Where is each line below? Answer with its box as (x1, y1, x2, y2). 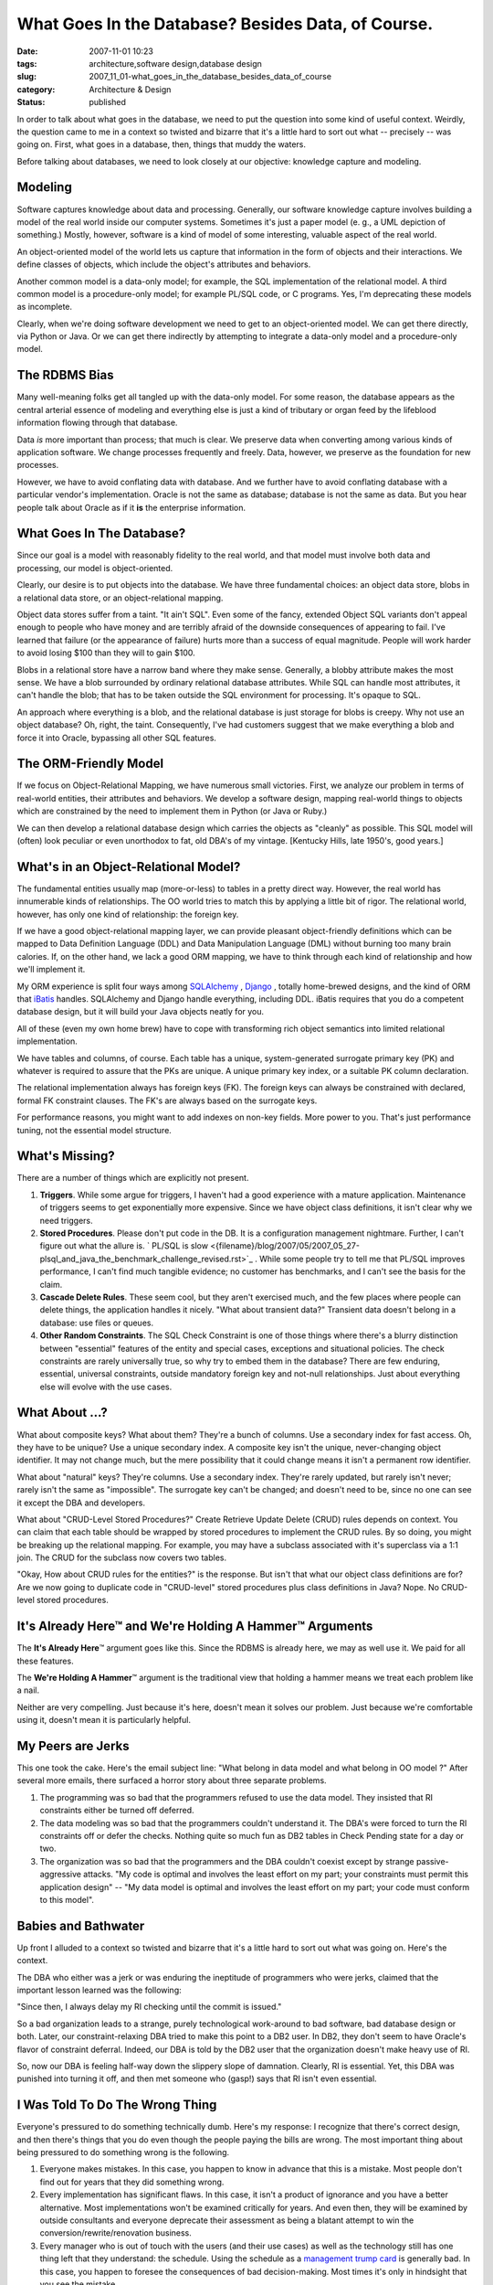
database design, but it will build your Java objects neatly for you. (16, 1006, 265, 1017)
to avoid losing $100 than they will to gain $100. (16, 647, 195, 658)
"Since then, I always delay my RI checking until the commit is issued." (16, 2002, 282, 2013)
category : (16, 83, 56, 95)
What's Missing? (16, 1148, 115, 1164)
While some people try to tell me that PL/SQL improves (258, 1253, 466, 1264)
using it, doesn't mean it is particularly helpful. (16, 1715, 192, 1726)
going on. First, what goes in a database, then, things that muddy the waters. (16, 139, 306, 150)
